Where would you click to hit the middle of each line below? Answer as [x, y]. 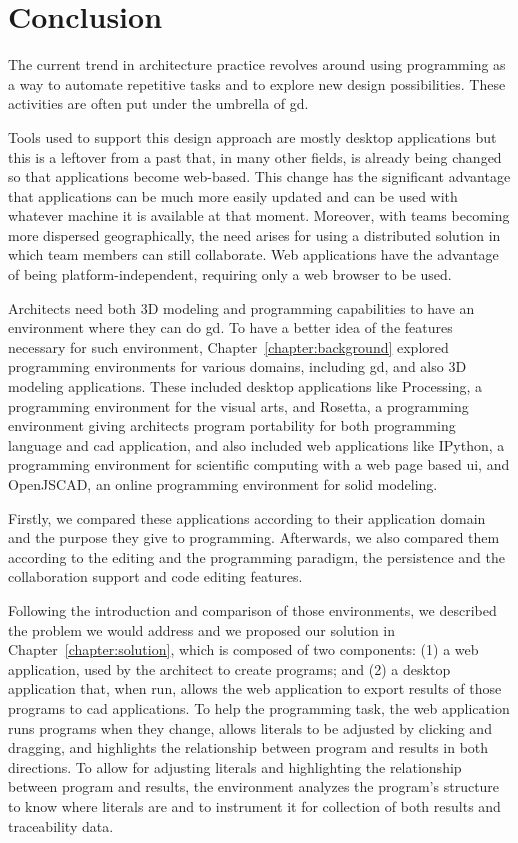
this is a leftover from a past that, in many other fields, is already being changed [255, 156]
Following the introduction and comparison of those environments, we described [252, 609]
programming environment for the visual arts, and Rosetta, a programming [238, 405]
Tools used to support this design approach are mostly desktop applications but [252, 136]
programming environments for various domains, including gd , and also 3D [237, 366]
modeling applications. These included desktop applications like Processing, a [245, 386]
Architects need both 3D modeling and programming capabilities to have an [241, 307]
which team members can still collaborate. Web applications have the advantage [253, 254]
